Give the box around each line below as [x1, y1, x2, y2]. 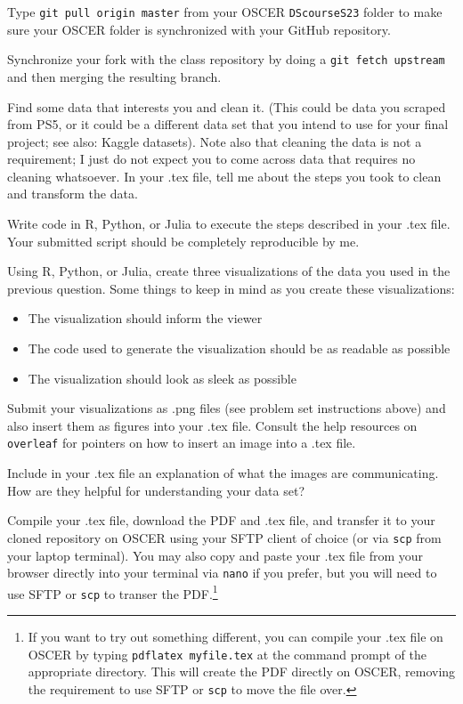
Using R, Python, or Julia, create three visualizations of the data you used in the [7, 262, 451, 280]
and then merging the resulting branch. [7, 67, 222, 85]
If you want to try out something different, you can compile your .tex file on [28, 627, 443, 646]
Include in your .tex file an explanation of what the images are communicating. [7, 464, 439, 482]
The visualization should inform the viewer [28, 309, 263, 328]
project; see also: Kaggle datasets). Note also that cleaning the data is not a [7, 132, 422, 150]
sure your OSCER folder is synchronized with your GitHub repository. [7, 20, 391, 38]
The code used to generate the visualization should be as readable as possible [28, 339, 451, 358]
